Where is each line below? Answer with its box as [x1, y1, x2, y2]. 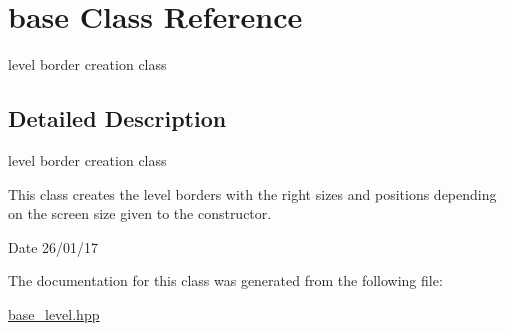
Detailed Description [8, 103, 227, 134]
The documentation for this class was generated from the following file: [8, 270, 443, 291]
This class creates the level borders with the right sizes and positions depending [8, 183, 497, 204]
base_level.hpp [8, 303, 100, 324]
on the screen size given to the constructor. [8, 203, 272, 224]
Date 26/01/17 [8, 236, 99, 257]
